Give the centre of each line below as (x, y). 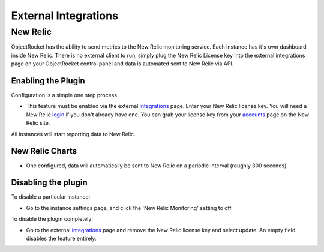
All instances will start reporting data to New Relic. (73, 134)
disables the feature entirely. (61, 238)
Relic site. (38, 123)
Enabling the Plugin (48, 81)
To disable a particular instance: (51, 197)
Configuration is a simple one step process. (65, 95)
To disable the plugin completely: (52, 219)
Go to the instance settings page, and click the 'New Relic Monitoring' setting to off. (130, 208)
